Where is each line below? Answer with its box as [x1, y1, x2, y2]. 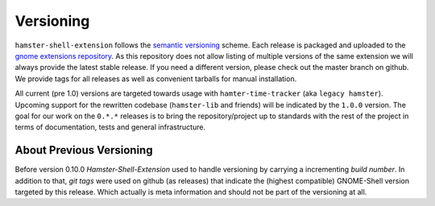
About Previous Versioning [14, 143, 153, 157]
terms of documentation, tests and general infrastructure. [14, 122, 205, 132]
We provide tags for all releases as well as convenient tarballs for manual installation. [14, 73, 297, 84]
